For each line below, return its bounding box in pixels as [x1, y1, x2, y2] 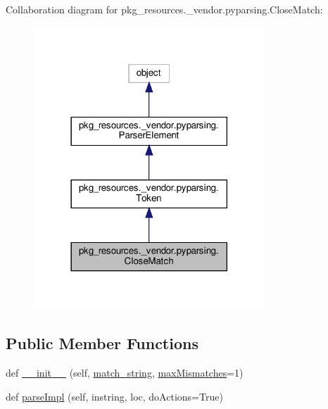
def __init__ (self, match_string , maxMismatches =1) [6, 365, 244, 379]
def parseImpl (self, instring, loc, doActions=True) [6, 389, 223, 403]
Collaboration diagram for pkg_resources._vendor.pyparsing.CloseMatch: [6, 2, 323, 16]
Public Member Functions [6, 332, 198, 354]
